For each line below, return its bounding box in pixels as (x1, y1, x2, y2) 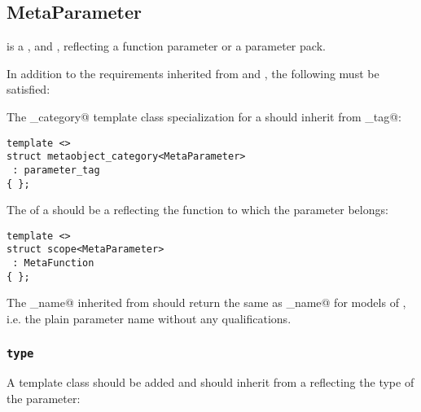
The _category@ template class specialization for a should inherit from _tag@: (7, 107, 402, 125)
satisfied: (7, 81, 50, 98)
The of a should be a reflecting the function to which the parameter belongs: (7, 201, 388, 218)
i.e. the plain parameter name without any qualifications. (7, 310, 292, 327)
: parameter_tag (12, 164, 100, 176)
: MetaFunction (12, 257, 94, 270)
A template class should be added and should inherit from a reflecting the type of (7, 374, 414, 391)
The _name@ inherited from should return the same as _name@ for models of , (7, 294, 406, 311)
